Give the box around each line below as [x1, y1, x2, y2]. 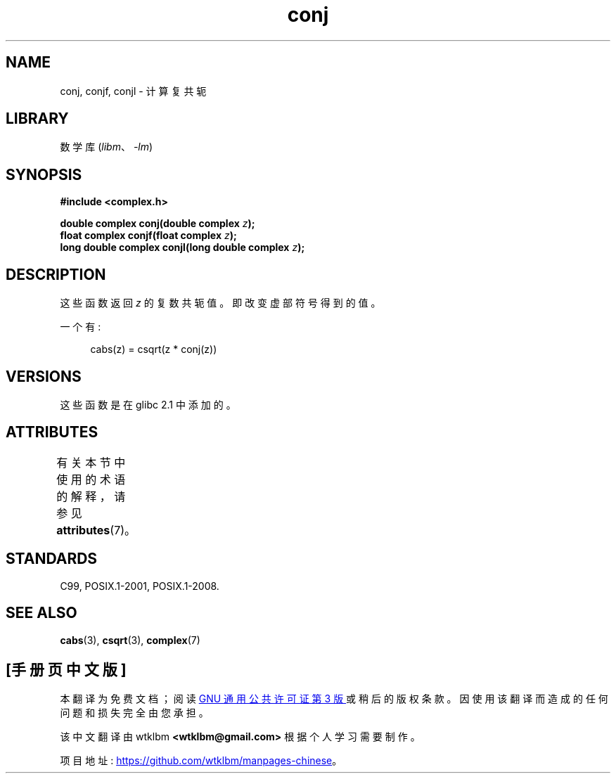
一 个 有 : [60, 321, 101, 333]
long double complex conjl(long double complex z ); [60, 241, 305, 254]
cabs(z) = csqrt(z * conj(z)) [90, 343, 217, 356]
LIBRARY [6, 110, 69, 128]
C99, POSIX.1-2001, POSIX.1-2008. [60, 579, 219, 592]
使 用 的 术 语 [56, 472, 126, 487]
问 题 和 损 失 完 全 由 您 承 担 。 [60, 707, 209, 719]
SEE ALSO [6, 604, 77, 622]
